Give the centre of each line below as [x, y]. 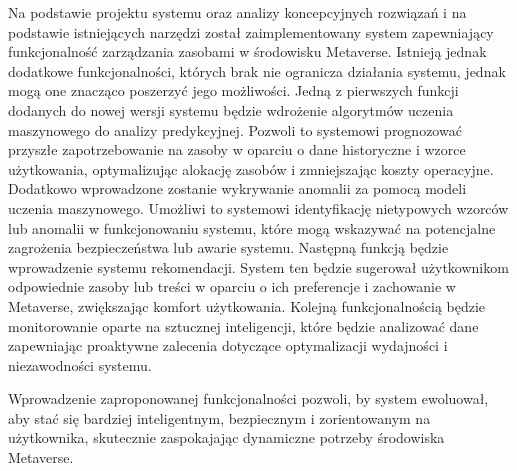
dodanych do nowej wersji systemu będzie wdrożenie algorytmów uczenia [231, 109]
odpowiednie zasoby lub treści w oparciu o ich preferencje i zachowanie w [232, 286]
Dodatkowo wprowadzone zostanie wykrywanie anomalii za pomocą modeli [237, 188]
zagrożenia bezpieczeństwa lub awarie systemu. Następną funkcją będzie [228, 247]
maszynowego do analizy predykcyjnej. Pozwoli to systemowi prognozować [235, 129]
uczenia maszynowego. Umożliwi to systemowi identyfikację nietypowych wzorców [258, 207]
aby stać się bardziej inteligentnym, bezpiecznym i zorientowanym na [219, 417]
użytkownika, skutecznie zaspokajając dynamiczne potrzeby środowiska [226, 437]
